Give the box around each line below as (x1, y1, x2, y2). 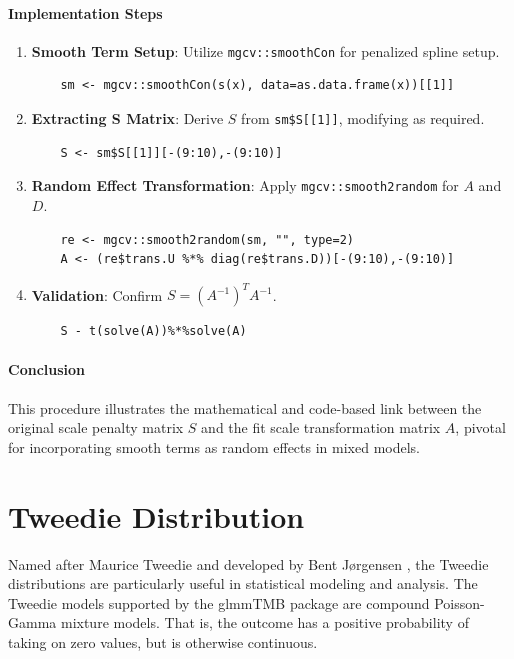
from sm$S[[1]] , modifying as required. (241, 108, 485, 129)
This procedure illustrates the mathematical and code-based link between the (8, 397, 482, 418)
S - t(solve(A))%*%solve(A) (60, 324, 247, 339)
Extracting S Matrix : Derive (31, 108, 224, 129)
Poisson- (434, 592, 485, 613)
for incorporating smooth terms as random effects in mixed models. (8, 436, 421, 457)
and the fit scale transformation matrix (201, 417, 441, 438)
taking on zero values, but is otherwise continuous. (8, 631, 318, 652)
